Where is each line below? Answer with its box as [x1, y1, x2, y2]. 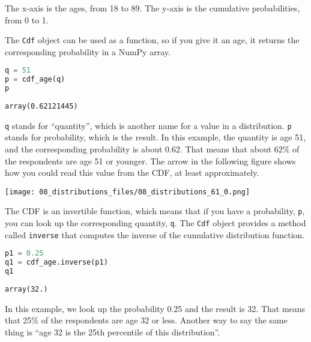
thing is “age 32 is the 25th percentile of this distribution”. [5, 325, 220, 338]
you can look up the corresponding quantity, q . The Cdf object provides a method [5, 217, 306, 229]
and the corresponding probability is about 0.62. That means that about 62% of [5, 142, 300, 155]
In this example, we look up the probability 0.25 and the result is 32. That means [5, 302, 306, 314]
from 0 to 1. [5, 13, 49, 26]
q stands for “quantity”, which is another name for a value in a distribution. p [5, 119, 292, 131]
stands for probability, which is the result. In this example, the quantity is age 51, [5, 131, 306, 143]
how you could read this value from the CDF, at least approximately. [5, 166, 259, 179]
